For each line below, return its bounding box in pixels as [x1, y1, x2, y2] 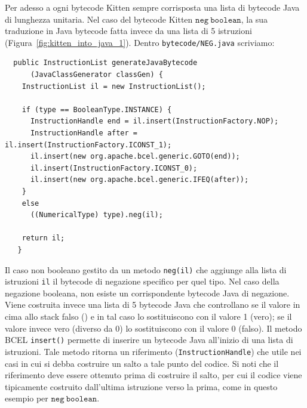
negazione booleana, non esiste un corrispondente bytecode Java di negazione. [5, 286, 290, 299]
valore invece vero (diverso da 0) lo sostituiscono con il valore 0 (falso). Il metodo [5, 322, 302, 334]
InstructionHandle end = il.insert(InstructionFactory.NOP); [30, 117, 279, 126]
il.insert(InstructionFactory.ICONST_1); [5, 140, 172, 149]
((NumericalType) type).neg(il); [30, 211, 163, 220]
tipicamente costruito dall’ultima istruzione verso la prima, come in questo [5, 380, 278, 392]
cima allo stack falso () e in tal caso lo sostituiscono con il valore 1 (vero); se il [5, 310, 292, 323]
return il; [22, 234, 65, 243]
